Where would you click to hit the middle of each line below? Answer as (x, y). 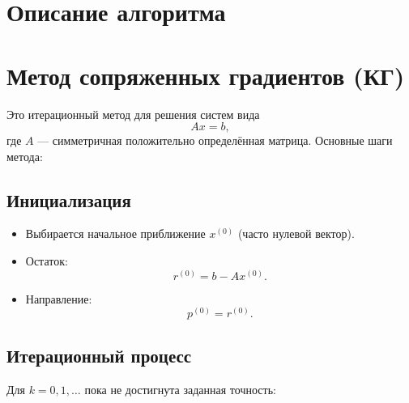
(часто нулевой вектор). (296, 233)
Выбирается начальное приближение (115, 233)
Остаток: (47, 261)
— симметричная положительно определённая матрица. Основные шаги (215, 140)
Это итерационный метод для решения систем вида (133, 114)
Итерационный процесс (99, 355)
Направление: (59, 298)
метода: (25, 156)
